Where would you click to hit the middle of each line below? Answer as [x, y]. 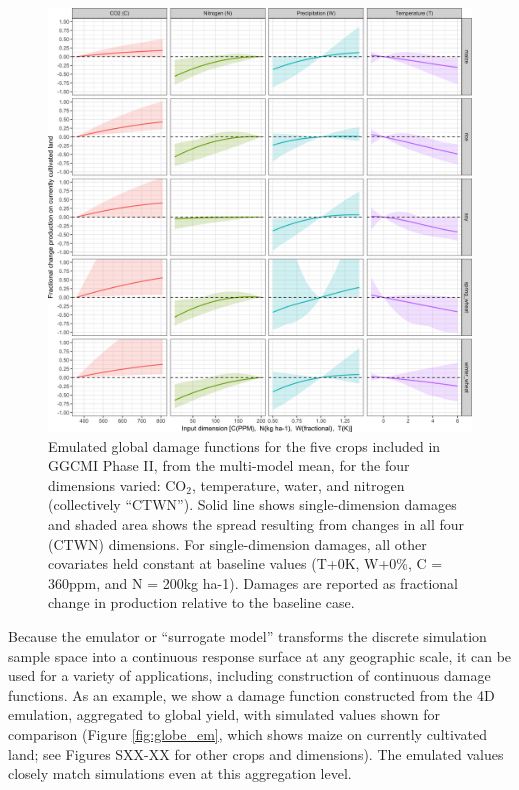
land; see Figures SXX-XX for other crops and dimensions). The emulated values [256, 753]
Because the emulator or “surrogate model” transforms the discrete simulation [247, 635]
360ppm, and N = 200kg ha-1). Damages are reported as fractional [253, 582]
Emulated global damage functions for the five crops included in [244, 445]
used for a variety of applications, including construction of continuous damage [249, 675]
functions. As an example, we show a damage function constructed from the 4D [251, 694]
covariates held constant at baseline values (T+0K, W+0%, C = [245, 563]
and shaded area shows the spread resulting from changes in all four [256, 523]
